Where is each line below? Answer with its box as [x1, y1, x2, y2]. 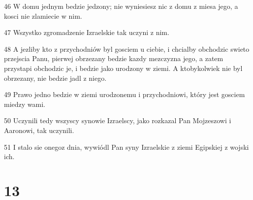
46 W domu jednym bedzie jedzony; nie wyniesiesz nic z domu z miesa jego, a [4, 1, 238, 11]
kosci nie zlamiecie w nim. [4, 10, 82, 21]
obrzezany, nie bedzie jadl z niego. [4, 72, 107, 83]
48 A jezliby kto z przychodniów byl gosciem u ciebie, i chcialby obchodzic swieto [4, 43, 250, 54]
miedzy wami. [4, 99, 45, 109]
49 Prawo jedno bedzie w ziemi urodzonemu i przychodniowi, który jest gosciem [4, 89, 245, 100]
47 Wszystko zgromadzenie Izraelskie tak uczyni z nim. [4, 27, 169, 37]
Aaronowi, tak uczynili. [4, 125, 74, 135]
